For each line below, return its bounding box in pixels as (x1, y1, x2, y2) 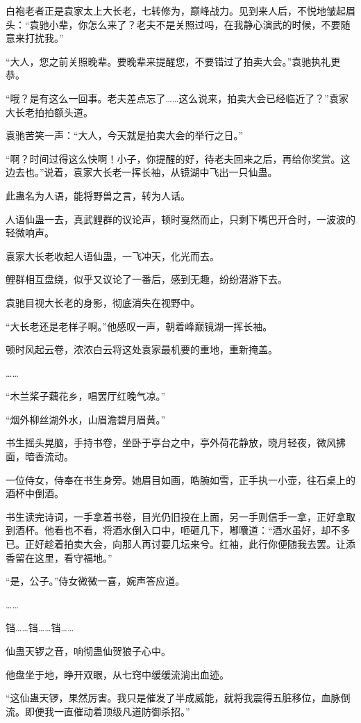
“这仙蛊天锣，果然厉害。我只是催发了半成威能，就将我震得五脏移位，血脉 (6, 690, 341, 705)
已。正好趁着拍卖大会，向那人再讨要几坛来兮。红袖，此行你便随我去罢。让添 (6, 537, 355, 551)
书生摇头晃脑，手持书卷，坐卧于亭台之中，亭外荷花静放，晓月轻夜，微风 (6, 435, 336, 450)
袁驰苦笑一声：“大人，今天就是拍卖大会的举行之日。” (6, 128, 244, 143)
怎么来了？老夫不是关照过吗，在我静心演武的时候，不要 (87, 17, 341, 31)
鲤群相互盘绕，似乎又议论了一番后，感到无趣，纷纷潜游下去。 (6, 272, 287, 286)
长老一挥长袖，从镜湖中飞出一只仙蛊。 (102, 165, 278, 179)
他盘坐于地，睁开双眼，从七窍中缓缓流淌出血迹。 (6, 667, 229, 681)
